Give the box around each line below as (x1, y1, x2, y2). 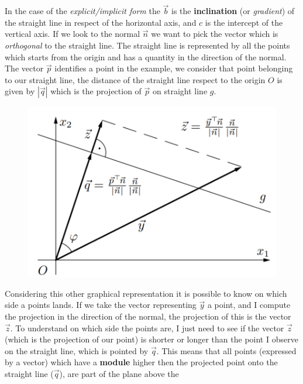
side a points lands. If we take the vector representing (5, 299, 197, 311)
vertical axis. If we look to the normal (5, 28, 140, 40)
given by (5, 85, 35, 97)
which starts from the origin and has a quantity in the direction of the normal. (5, 50, 287, 63)
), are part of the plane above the (59, 368, 179, 379)
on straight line (153, 85, 208, 97)
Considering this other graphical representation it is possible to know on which (5, 287, 287, 299)
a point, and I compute (207, 299, 291, 311)
